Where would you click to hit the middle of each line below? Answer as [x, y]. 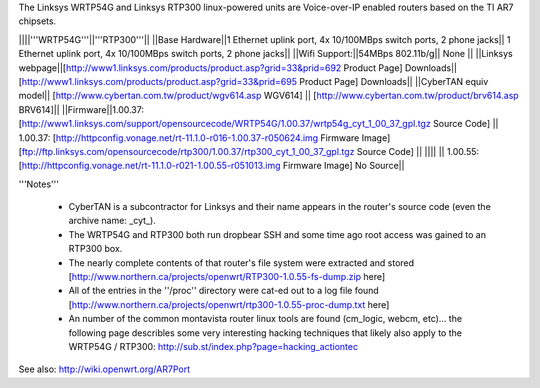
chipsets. [37, 21]
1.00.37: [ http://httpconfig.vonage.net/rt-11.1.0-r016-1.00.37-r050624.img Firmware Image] [204, 137]
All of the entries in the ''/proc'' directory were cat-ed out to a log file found [223, 291]
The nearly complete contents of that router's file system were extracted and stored [241, 262]
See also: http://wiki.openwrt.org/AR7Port [104, 369]
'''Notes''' [39, 184]
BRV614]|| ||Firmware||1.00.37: [81, 109]
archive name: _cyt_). [112, 221]
